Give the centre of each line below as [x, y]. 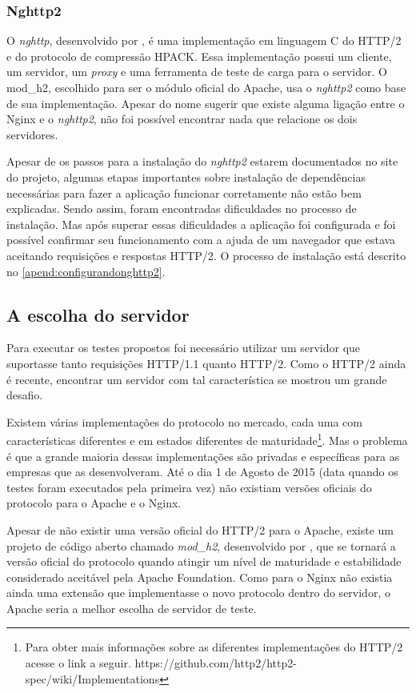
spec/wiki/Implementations [92, 678]
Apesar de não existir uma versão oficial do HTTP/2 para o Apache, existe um [200, 529]
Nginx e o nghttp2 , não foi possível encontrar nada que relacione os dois [182, 119]
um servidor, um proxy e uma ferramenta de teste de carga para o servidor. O [197, 72]
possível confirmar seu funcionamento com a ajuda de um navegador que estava [201, 240]
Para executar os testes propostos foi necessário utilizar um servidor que [184, 348]
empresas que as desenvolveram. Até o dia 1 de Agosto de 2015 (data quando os [202, 472]
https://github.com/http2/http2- [216, 663]
